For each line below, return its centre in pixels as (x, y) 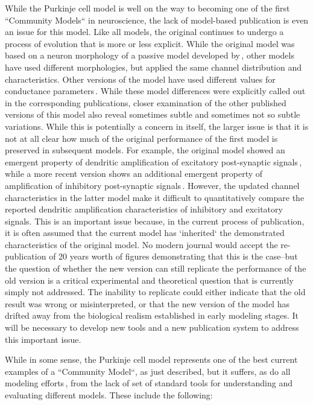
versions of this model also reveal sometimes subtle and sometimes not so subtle (153, 114)
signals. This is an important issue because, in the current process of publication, (155, 221)
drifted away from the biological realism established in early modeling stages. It (152, 315)
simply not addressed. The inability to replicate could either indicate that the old (155, 292)
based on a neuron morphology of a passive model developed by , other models (150, 55)
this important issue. (43, 339)
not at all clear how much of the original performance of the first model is (141, 138)
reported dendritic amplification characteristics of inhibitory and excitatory (144, 209)
